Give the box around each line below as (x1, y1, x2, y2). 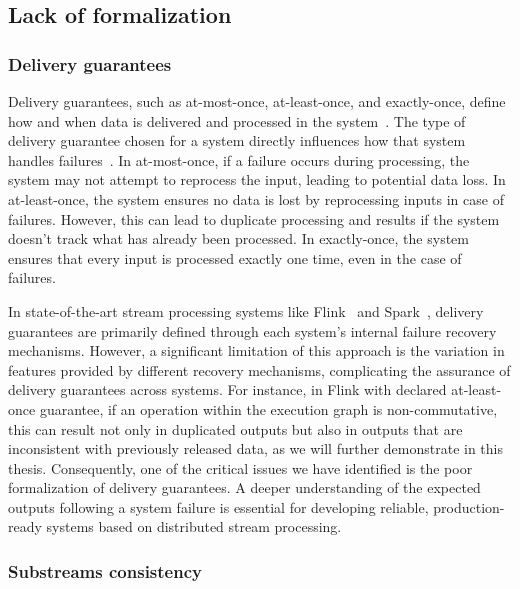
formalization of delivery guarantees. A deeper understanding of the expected (8, 477, 481, 498)
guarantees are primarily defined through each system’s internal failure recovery (8, 320, 497, 341)
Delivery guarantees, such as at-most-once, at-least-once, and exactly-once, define (8, 91, 506, 111)
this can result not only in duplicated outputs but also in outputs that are (8, 418, 463, 439)
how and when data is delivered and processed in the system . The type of (8, 110, 466, 131)
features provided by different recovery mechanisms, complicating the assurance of (8, 359, 511, 380)
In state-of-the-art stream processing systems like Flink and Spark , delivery (8, 300, 484, 321)
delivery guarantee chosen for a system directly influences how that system (8, 130, 466, 151)
